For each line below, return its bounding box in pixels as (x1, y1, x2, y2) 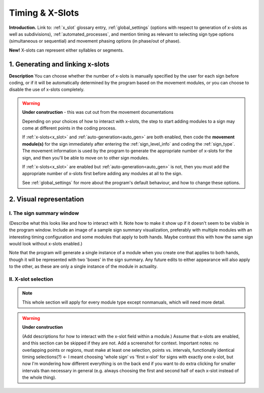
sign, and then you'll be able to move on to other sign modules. (22, 155, 149, 160)
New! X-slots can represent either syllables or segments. (9, 47, 124, 53)
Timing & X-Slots (9, 7, 79, 18)
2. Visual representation (9, 195, 84, 203)
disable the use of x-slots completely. (9, 86, 85, 93)
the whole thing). (22, 374, 56, 380)
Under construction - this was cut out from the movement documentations (22, 109, 174, 115)
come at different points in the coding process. (22, 125, 117, 131)
